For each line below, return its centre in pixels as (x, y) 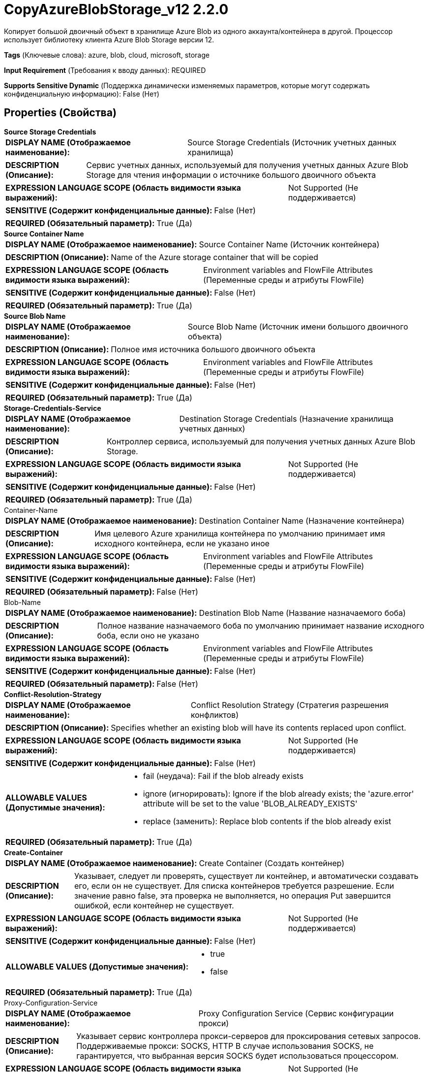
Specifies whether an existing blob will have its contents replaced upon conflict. (259, 727)
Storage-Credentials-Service (53, 408)
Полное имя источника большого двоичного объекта (213, 349)
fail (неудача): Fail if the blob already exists (223, 776)
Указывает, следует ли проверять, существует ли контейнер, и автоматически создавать (246, 876)
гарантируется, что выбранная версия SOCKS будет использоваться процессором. (237, 1056)
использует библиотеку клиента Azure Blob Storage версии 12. (109, 39)
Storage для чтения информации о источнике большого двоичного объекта (231, 175)
